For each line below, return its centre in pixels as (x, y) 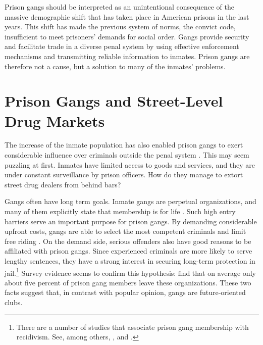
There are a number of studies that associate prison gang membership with (133, 327)
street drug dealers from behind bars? (63, 184)
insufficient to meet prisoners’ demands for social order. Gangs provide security (127, 36)
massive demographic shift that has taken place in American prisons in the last (127, 16)
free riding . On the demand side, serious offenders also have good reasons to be (128, 241)
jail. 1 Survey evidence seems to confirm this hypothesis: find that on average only (130, 272)
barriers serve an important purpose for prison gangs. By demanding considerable (131, 221)
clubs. (14, 302)
